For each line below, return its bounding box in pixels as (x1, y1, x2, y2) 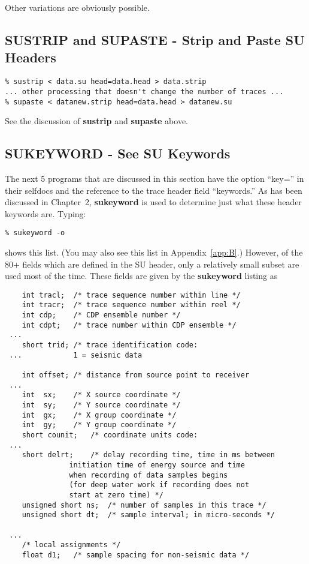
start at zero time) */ (69, 490, 163, 499)
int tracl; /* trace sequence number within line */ (22, 290, 241, 299)
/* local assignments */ (22, 541, 121, 550)
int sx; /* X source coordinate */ (22, 391, 181, 400)
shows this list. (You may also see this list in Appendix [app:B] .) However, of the (5, 245, 303, 258)
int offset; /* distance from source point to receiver (22, 371, 250, 380)
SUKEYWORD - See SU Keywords (5, 144, 231, 163)
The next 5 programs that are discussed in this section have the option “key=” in (5, 172, 304, 184)
